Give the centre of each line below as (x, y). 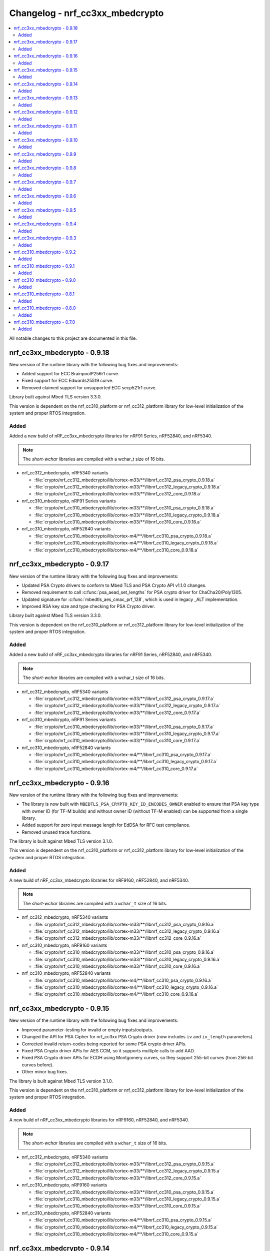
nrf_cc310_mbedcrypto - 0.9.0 (45, 280)
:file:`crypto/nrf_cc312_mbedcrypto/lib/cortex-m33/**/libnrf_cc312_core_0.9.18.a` (118, 494)
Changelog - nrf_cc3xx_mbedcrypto (86, 13)
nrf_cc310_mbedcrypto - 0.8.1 (44, 294)
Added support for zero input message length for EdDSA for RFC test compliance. (106, 825)
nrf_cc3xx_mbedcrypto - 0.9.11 (45, 126)
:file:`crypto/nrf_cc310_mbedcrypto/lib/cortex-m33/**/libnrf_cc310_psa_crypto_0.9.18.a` (124, 508)
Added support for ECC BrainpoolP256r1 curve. (70, 374)
